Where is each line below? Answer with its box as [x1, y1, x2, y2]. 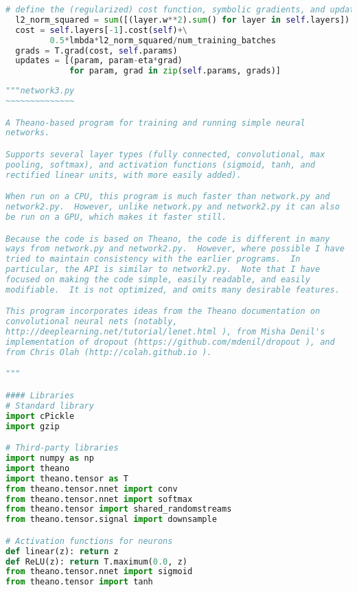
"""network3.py [5, 86, 75, 96]
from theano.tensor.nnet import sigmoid [5, 567, 193, 577]
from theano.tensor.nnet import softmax [5, 494, 193, 504]
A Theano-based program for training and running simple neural [5, 117, 306, 128]
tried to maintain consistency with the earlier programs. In [5, 254, 301, 264]
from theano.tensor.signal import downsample [5, 514, 217, 525]
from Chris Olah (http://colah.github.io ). [5, 347, 212, 357]
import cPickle [5, 411, 75, 421]
